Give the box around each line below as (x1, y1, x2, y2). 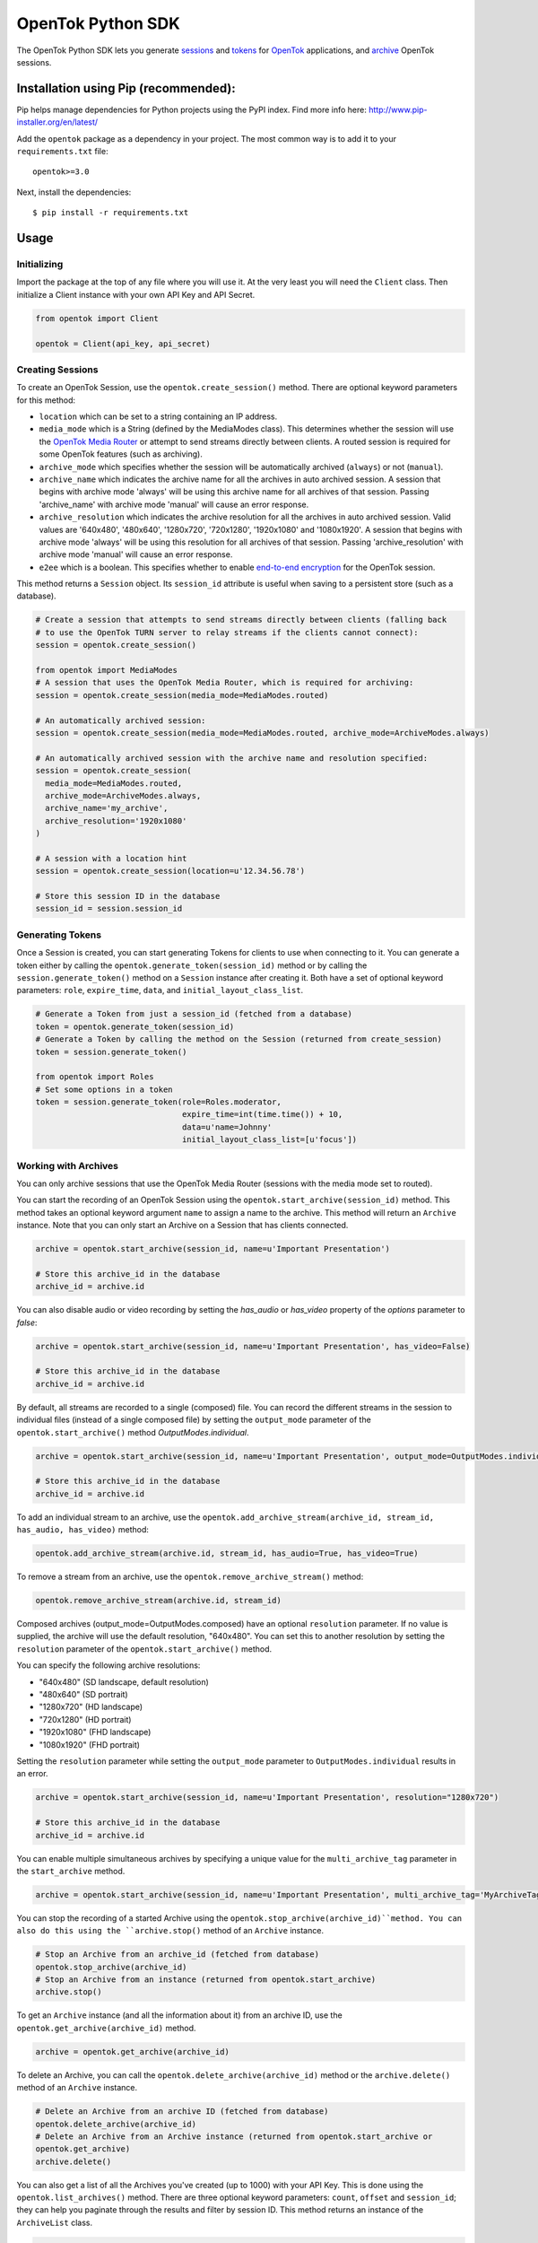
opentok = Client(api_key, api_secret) (35, 338, 211, 349)
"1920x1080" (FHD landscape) (39, 1727, 152, 1738)
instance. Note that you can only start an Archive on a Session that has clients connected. (16, 1220, 349, 1231)
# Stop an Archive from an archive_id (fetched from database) (35, 1950, 320, 1959)
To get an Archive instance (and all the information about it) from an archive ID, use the (16, 2010, 343, 2020)
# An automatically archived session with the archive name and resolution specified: (35, 753, 429, 763)
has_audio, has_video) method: (16, 1524, 150, 1535)
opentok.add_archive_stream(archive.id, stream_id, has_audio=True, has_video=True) (35, 1549, 419, 1558)
